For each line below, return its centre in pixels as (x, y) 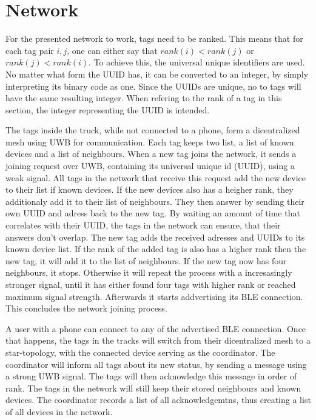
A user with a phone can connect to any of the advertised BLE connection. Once (156, 328)
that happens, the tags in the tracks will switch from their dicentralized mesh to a (158, 340)
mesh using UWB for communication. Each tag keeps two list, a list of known (150, 142)
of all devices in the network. (59, 411)
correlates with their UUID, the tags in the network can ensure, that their (143, 225)
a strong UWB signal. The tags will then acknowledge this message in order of (151, 376)
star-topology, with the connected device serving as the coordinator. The (140, 352)
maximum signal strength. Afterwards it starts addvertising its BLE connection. (154, 296)
